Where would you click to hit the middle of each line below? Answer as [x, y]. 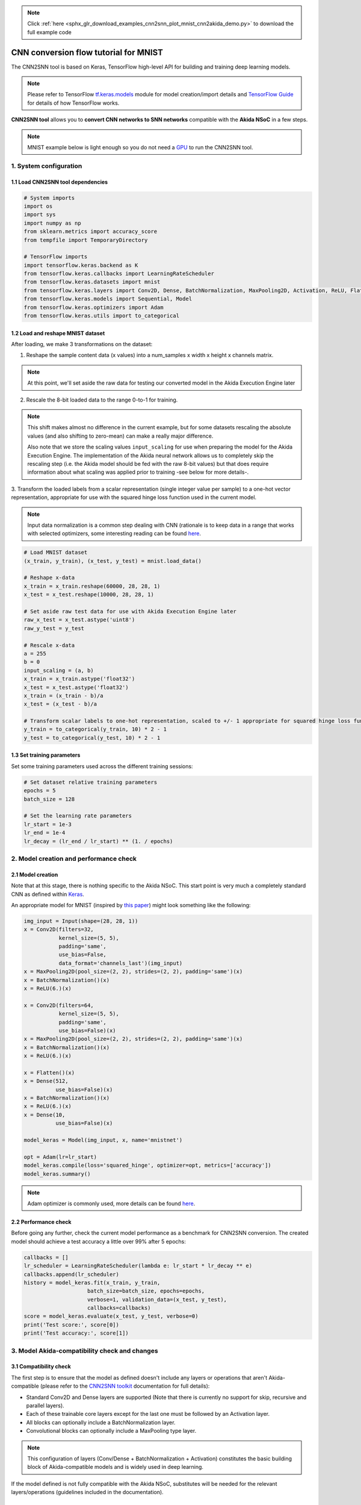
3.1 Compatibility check [41, 1367]
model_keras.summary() [57, 1174]
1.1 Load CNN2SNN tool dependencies [60, 182]
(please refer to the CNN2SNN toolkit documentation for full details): [125, 1386]
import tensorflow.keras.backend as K [81, 265]
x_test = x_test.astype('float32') [76, 687]
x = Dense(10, [45, 1115]
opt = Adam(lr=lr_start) [60, 1157]
